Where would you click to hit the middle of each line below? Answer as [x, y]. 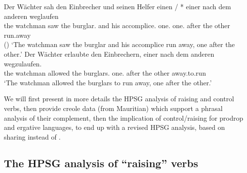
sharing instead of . [32, 136]
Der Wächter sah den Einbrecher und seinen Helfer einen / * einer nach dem [117, 6]
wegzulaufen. [23, 63]
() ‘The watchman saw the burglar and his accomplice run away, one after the [119, 44]
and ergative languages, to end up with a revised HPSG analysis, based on [115, 127]
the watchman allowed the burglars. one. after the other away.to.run [105, 73]
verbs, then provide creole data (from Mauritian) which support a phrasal [113, 108]
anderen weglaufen [31, 16]
